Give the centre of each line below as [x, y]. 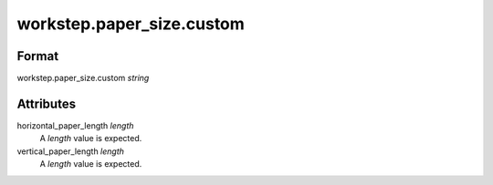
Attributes [47, 103]
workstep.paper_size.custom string [83, 78]
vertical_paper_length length [71, 151]
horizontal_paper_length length [75, 125]
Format [38, 56]
